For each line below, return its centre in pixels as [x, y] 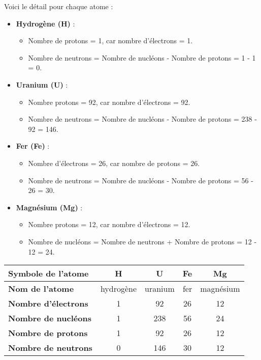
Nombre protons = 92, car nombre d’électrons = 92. [109, 102]
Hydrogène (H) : [45, 23]
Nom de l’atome [41, 289]
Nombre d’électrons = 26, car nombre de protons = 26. [114, 163]
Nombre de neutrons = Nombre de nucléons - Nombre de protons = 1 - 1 [142, 57]
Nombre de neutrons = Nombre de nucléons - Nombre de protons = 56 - [141, 180]
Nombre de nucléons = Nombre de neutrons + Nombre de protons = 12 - [142, 241]
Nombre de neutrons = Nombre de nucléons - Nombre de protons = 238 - [142, 119]
